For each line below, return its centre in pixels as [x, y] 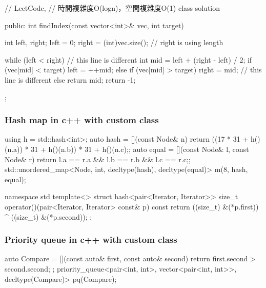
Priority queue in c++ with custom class [91, 239]
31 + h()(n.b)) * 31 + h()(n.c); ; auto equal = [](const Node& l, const [140, 149]
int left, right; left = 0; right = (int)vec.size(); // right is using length [114, 42]
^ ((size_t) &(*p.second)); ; [48, 216]
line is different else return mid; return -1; [70, 79]
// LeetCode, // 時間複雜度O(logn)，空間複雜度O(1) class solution [112, 8]
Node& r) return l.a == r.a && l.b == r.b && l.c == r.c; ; [98, 159]
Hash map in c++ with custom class [82, 120]
